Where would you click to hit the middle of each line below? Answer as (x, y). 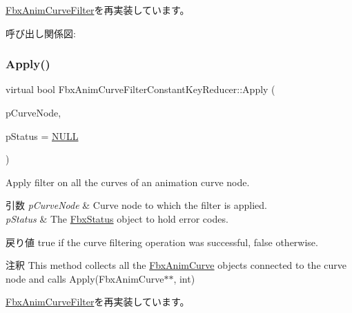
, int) (184, 278)
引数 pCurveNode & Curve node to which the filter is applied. (136, 205)
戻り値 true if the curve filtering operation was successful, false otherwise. (162, 242)
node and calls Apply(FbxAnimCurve (85, 278)
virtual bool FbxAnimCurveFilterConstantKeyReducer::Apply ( (140, 89)
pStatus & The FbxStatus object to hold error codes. (117, 218)
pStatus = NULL (42, 135)
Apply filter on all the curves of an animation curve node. (128, 182)
